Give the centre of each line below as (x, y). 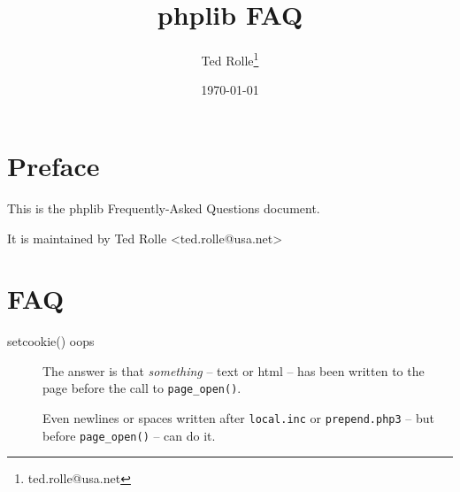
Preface (54, 165)
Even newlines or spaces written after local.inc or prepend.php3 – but (238, 418)
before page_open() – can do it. (129, 435)
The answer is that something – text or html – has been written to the (234, 370)
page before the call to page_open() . (142, 388)
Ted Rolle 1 (230, 59)
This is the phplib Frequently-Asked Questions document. (164, 208)
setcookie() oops (51, 341)
